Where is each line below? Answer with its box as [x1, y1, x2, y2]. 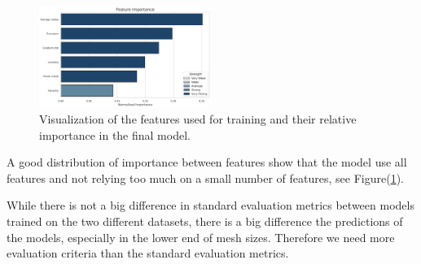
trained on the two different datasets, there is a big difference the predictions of [7, 212, 403, 229]
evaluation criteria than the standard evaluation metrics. [7, 245, 289, 262]
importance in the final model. [39, 126, 191, 143]
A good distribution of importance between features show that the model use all [7, 154, 407, 171]
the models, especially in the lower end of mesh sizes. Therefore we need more [7, 228, 395, 245]
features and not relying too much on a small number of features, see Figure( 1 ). [7, 169, 404, 186]
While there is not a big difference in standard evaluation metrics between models [7, 197, 414, 214]
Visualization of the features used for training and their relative [39, 110, 357, 128]
